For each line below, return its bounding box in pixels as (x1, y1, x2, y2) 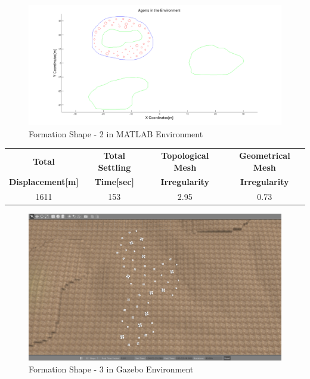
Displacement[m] (9, 175, 79, 188)
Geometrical (238, 149, 290, 161)
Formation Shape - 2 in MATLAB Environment (29, 127, 203, 140)
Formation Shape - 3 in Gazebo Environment (29, 362, 194, 375)
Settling (98, 161, 131, 173)
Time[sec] (94, 175, 134, 188)
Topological (161, 149, 209, 161)
